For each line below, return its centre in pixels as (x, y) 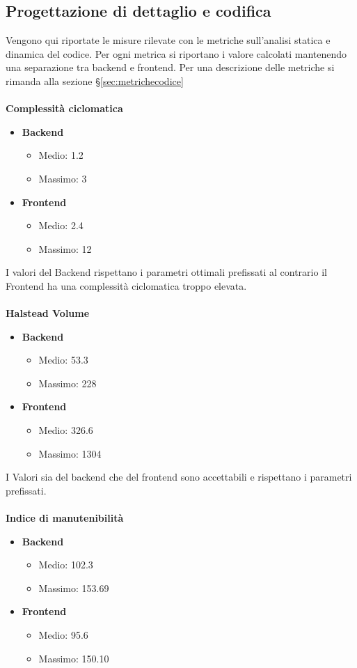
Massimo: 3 (63, 178)
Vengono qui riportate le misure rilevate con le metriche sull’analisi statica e (168, 40)
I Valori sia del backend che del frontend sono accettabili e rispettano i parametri (179, 477)
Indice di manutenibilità (65, 518)
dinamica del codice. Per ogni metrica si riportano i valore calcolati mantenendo (176, 53)
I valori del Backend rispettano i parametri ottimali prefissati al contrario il (166, 272)
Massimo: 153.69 (74, 588)
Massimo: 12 (65, 248)
